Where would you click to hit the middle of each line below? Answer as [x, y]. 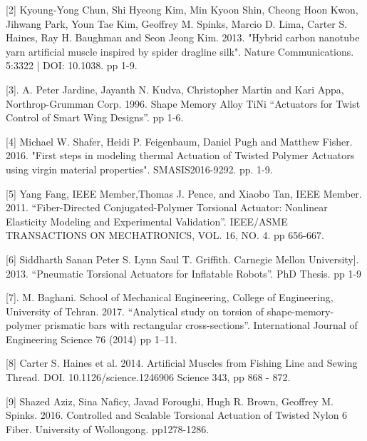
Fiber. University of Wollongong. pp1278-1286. [108, 429]
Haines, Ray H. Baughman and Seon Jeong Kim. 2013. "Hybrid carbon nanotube [183, 37]
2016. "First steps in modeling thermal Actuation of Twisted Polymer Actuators [180, 155]
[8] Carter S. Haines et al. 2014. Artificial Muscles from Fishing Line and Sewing [182, 363]
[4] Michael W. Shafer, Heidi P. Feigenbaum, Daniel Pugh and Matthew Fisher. [179, 141]
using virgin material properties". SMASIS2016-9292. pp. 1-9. [139, 169]
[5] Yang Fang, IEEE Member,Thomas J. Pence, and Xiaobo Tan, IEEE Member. [184, 193]
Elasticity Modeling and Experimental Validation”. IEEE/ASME [147, 221]
